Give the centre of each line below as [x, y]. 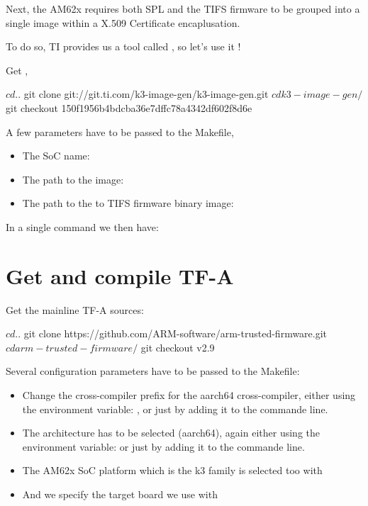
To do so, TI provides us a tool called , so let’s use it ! [123, 46]
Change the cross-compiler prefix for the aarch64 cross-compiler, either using [189, 395]
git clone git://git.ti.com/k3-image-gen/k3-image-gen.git [146, 94]
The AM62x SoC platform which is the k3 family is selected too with [172, 470]
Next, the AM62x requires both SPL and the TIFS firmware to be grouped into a [183, 9]
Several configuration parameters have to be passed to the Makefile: [153, 371]
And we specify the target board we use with [120, 494]
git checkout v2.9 [178, 347]
